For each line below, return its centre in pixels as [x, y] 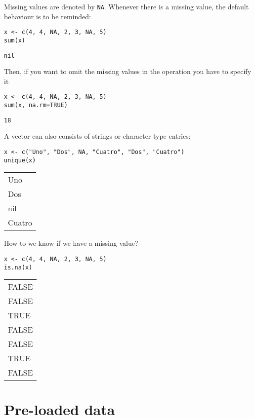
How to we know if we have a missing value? [71, 243]
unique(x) [20, 160]
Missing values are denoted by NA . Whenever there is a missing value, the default [127, 6]
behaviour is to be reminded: [47, 16]
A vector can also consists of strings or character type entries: [97, 136]
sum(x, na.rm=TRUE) [36, 105]
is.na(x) [18, 267]
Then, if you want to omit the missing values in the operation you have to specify [128, 71]
